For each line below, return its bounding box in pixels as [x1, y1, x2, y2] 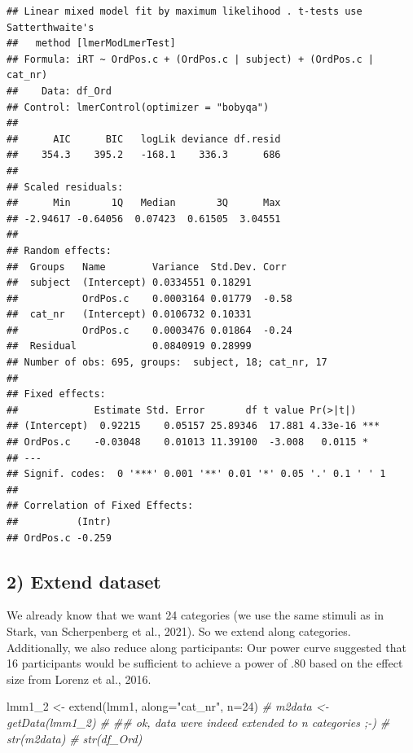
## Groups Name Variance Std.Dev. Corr [7, 260, 287, 273]
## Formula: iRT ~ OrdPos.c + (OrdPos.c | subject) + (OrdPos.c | [7, 53, 375, 65]
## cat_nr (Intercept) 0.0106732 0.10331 [7, 309, 252, 321]
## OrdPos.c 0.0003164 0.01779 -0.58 [7, 292, 292, 304]
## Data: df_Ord [7, 85, 112, 97]
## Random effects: [7, 244, 112, 256]
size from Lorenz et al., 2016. [7, 670, 152, 687]
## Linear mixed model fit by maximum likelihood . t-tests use [7, 6, 362, 17]
